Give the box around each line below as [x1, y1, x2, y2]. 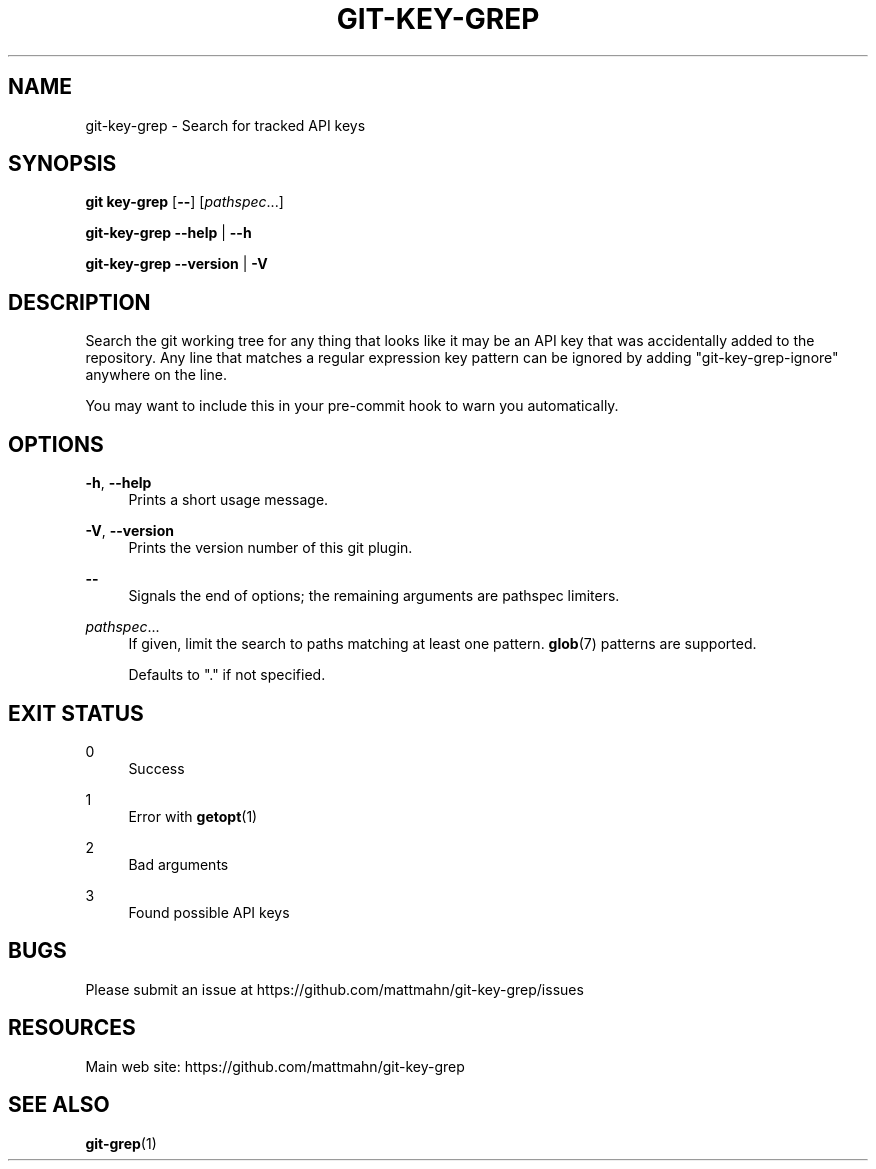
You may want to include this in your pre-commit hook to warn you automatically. [85, 397, 619, 415]
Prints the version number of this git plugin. [128, 539, 413, 557]
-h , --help [85, 474, 152, 492]
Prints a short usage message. [128, 491, 329, 509]
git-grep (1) [85, 1134, 157, 1152]
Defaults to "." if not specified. [128, 666, 326, 684]
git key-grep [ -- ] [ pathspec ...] [85, 193, 284, 211]
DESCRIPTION [8, 289, 151, 315]
